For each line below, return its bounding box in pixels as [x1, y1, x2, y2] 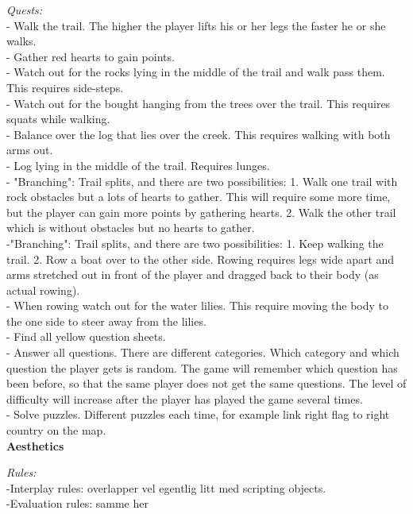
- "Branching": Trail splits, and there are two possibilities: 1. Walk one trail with [6, 172, 398, 189]
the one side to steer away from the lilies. [6, 312, 206, 329]
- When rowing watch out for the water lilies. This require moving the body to [6, 297, 389, 314]
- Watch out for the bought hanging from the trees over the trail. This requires [6, 95, 391, 111]
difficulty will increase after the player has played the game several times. [6, 390, 363, 407]
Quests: [6, 2, 43, 17]
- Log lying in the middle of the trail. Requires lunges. [6, 157, 270, 173]
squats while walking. [6, 110, 110, 127]
